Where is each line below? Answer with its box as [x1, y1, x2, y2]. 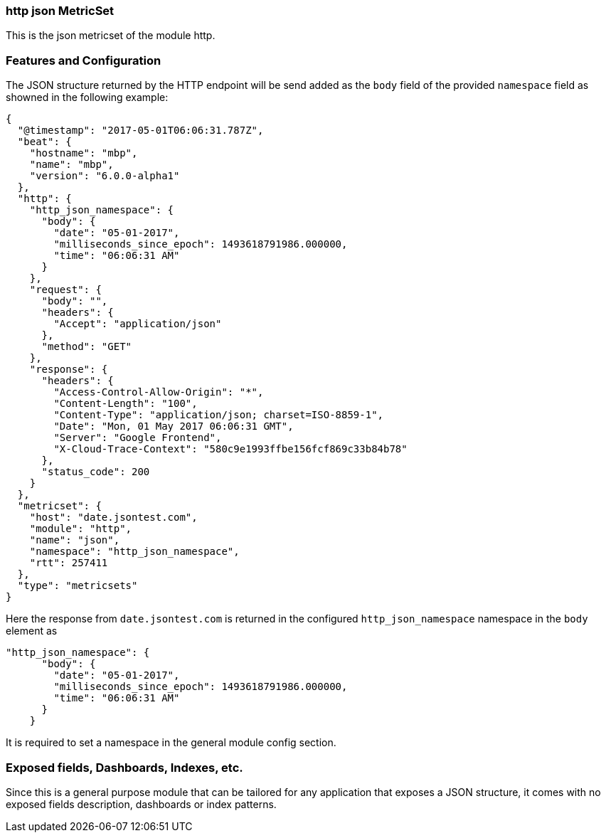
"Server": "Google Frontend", [53, 432, 222, 444]
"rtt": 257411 [29, 557, 108, 569]
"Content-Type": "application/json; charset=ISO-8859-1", [53, 409, 384, 421]
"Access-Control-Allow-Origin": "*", [53, 386, 264, 398]
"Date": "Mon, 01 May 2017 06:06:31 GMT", [53, 420, 294, 433]
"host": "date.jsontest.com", [29, 511, 198, 524]
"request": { [29, 284, 102, 296]
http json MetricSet [6, 4, 115, 18]
